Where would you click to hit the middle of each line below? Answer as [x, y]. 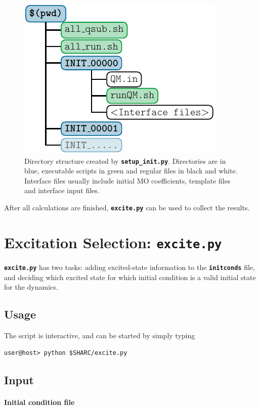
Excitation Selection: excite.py [113, 242]
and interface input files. [62, 190]
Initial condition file [39, 402]
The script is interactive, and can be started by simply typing [100, 335]
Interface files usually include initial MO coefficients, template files [127, 180]
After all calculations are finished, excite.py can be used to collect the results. [127, 208]
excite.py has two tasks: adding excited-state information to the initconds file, [129, 267]
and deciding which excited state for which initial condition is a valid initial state [130, 277]
